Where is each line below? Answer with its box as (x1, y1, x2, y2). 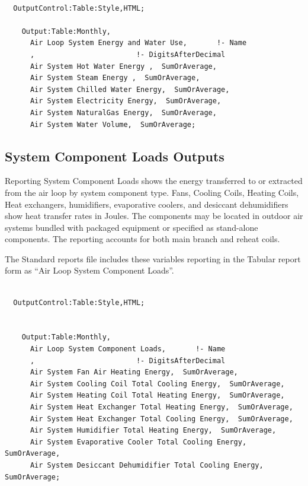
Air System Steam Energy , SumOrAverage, (30, 74, 200, 82)
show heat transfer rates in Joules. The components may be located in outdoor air (5, 209, 303, 222)
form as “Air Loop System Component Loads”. (5, 264, 174, 277)
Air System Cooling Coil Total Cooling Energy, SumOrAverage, (30, 379, 285, 388)
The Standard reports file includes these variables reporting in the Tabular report (5, 252, 301, 265)
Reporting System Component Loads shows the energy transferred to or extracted (5, 174, 303, 187)
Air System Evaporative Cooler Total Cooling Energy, (30, 437, 247, 446)
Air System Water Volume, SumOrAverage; (30, 120, 196, 129)
